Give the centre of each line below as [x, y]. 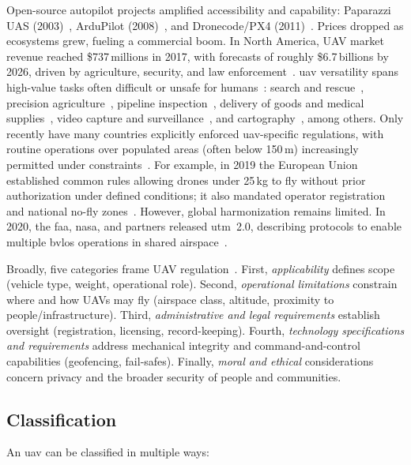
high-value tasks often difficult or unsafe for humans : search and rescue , [185, 86]
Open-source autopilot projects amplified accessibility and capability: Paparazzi [199, 9]
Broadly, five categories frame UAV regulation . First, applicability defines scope [201, 268]
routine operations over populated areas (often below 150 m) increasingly [183, 149]
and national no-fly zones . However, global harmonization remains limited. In [196, 210]
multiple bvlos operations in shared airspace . [117, 241]
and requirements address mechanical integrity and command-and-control [183, 345]
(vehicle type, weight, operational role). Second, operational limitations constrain [202, 284]
